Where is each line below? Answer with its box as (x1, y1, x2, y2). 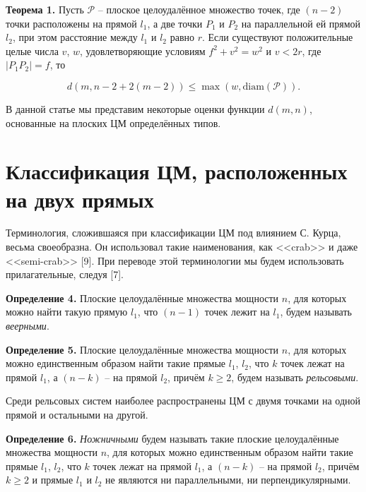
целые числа (6, 43, 59, 58)
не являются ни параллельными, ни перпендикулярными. (105, 472, 351, 487)
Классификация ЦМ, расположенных (6, 157, 348, 186)
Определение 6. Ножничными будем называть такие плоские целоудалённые (6, 431, 339, 445)
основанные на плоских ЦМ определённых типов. (6, 115, 221, 130)
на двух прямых (6, 184, 154, 213)
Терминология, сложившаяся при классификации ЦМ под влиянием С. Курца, (6, 225, 341, 240)
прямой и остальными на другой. (6, 407, 148, 421)
